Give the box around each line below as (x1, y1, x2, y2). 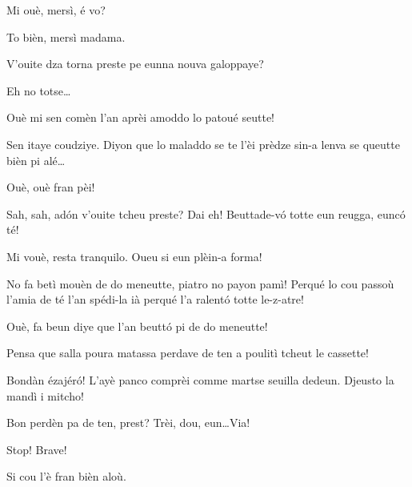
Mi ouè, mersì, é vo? (6, 2, 106, 18)
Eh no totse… (6, 82, 71, 99)
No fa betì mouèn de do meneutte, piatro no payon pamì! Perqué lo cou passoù (6, 275, 394, 292)
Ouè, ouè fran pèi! (6, 179, 95, 195)
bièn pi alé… (6, 151, 66, 168)
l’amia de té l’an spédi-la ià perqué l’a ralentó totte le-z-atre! (6, 291, 304, 308)
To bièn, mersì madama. (6, 28, 126, 45)
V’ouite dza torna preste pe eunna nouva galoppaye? (6, 55, 264, 72)
